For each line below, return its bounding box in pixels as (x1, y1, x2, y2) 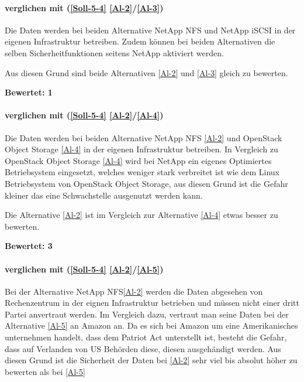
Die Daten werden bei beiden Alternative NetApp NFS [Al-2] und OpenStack (5, 131, 282, 144)
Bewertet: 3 (5, 240, 53, 252)
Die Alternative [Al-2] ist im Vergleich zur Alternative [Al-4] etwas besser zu (5, 209, 278, 221)
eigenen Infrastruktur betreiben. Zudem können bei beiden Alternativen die (5, 35, 275, 47)
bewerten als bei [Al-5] (5, 365, 85, 377)
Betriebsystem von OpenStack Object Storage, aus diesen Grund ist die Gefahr (5, 177, 288, 189)
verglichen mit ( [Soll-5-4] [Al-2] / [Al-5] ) (5, 262, 164, 275)
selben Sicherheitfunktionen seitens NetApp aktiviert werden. (5, 46, 224, 59)
